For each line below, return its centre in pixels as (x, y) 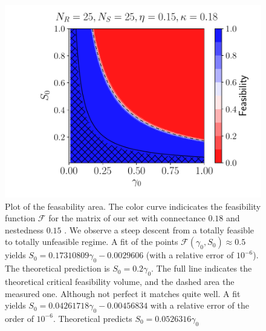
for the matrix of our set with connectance (127, 218)
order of (19, 318)
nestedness (24, 229)
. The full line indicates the (202, 268)
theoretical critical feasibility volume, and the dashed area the (120, 281)
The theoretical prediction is (57, 268)
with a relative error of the (199, 305)
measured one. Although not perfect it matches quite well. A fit (123, 293)
